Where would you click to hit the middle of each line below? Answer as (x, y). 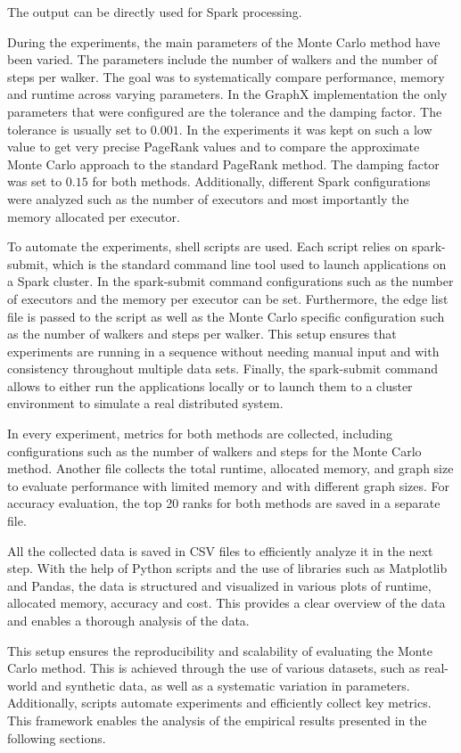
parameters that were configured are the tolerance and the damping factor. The (225, 111)
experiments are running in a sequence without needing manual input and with (223, 351)
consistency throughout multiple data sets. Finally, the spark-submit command (222, 368)
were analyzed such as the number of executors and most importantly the (208, 198)
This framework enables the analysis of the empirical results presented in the (217, 720)
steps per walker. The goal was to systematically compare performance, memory (226, 76)
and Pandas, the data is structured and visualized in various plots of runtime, (219, 585)
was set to (35, 181)
